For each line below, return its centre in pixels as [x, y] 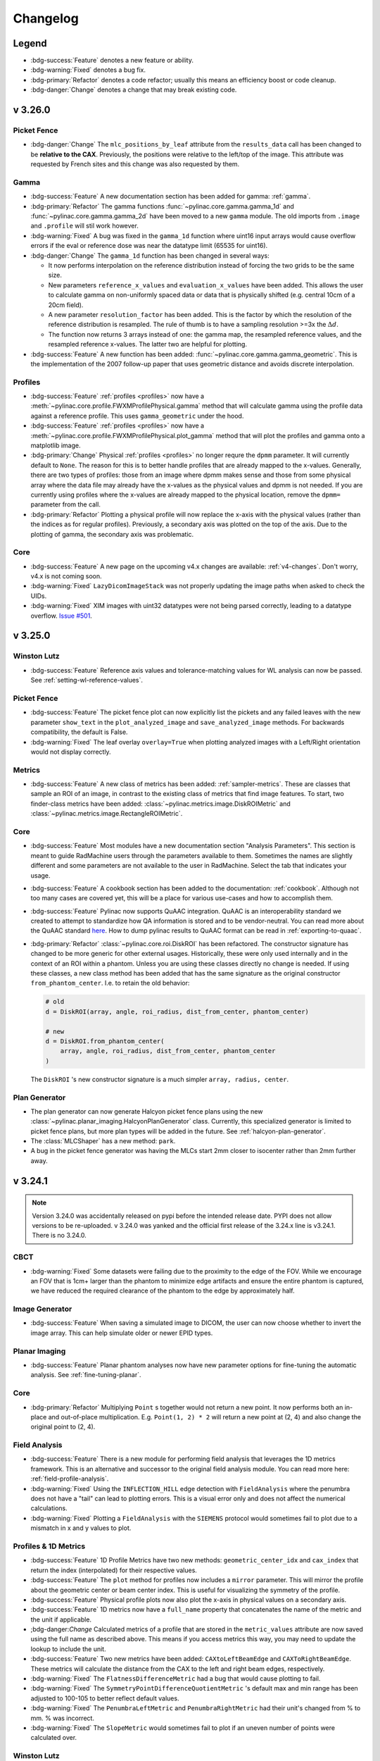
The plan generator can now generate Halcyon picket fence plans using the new [147, 1111]
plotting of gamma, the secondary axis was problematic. [112, 534]
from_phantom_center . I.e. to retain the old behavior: [110, 983]
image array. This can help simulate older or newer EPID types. [122, 1333]
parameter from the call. [66, 504]
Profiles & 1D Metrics [49, 1546]
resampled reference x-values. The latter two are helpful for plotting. [148, 344]
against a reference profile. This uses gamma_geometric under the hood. [137, 416]
